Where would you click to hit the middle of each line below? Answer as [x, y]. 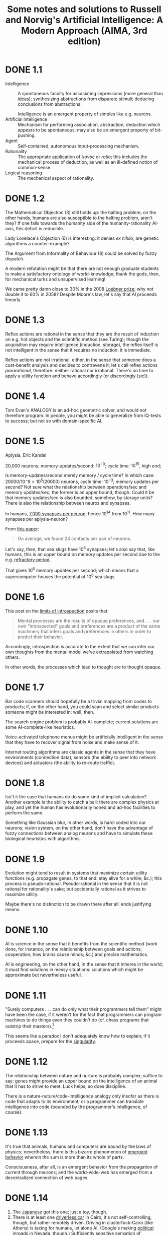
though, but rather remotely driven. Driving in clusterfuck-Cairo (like [82, 1222]
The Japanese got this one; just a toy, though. [60, 1212]
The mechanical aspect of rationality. [56, 178]
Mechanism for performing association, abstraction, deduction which [89, 124]
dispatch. [15, 258]
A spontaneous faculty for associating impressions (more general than [91, 93]
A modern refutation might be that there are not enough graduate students [82, 268]
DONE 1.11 [26, 995]
